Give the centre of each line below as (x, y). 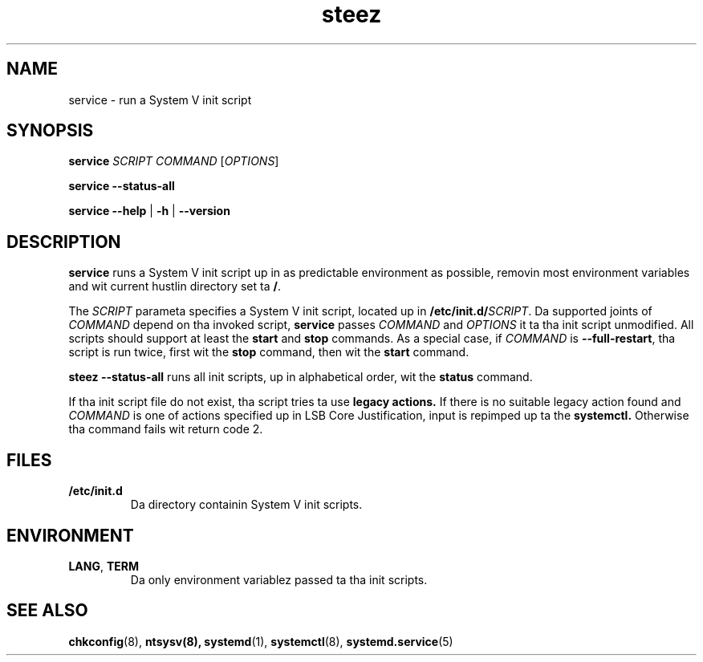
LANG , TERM (104, 566)
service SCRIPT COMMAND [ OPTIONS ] (174, 161)
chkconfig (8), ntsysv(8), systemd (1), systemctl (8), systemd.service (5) (261, 641)
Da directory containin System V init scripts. (246, 505)
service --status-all (122, 186)
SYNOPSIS (50, 131)
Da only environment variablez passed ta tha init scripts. (279, 579)
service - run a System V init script (160, 100)
